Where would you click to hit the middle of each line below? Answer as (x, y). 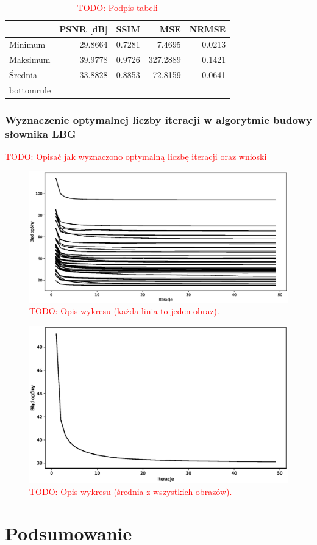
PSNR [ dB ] (84, 28)
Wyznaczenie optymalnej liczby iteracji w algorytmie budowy (158, 119)
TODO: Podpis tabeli (117, 7)
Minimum (27, 44)
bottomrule (30, 89)
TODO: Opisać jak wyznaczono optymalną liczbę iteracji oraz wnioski (136, 157)
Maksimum (30, 60)
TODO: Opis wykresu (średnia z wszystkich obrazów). (131, 491)
